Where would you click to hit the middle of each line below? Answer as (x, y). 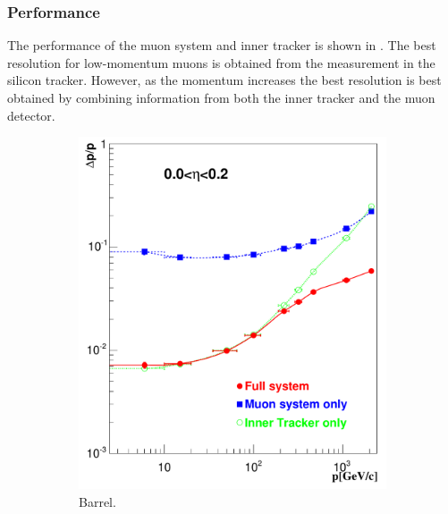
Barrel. (97, 501)
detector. (31, 115)
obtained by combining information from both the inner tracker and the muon (221, 97)
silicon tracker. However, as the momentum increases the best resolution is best (224, 80)
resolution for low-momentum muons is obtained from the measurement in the (221, 62)
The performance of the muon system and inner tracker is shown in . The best (222, 45)
